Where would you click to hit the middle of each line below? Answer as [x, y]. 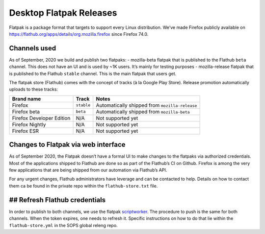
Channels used [33, 48]
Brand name [26, 99]
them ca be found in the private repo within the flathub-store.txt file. [83, 186]
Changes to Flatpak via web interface [67, 145]
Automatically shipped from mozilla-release [146, 105]
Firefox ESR [26, 131]
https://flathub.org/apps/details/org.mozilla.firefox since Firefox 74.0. [79, 34]
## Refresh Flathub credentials [57, 200]
